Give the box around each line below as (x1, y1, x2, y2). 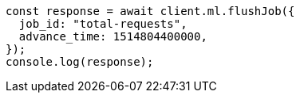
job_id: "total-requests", (18, 17, 187, 30)
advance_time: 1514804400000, (18, 30, 207, 43)
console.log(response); (6, 55, 154, 68)
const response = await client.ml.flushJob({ (6, 5, 295, 17)
